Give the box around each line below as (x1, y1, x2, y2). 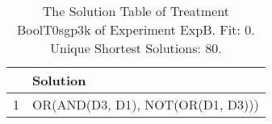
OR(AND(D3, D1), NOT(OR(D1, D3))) (32, 95, 259, 114)
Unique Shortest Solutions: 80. (50, 39, 222, 57)
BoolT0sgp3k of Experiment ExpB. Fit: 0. (17, 20, 255, 39)
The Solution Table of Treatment (42, 2, 229, 20)
